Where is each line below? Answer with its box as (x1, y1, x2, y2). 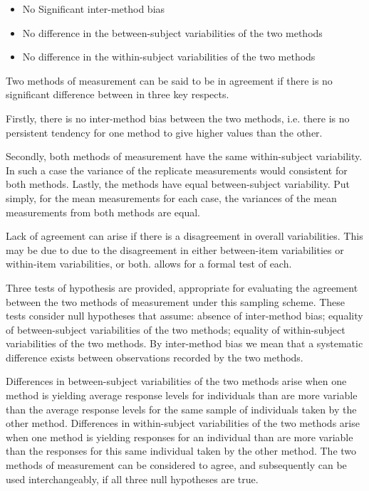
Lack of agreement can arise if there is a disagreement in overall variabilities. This (6, 228, 363, 243)
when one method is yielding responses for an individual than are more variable (6, 429, 353, 444)
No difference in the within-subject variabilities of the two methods (22, 49, 316, 64)
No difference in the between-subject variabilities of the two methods (22, 25, 323, 40)
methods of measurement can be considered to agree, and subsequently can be (6, 458, 347, 472)
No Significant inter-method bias (22, 1, 165, 16)
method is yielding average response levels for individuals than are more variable (6, 388, 358, 403)
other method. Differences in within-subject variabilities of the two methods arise (6, 416, 360, 431)
